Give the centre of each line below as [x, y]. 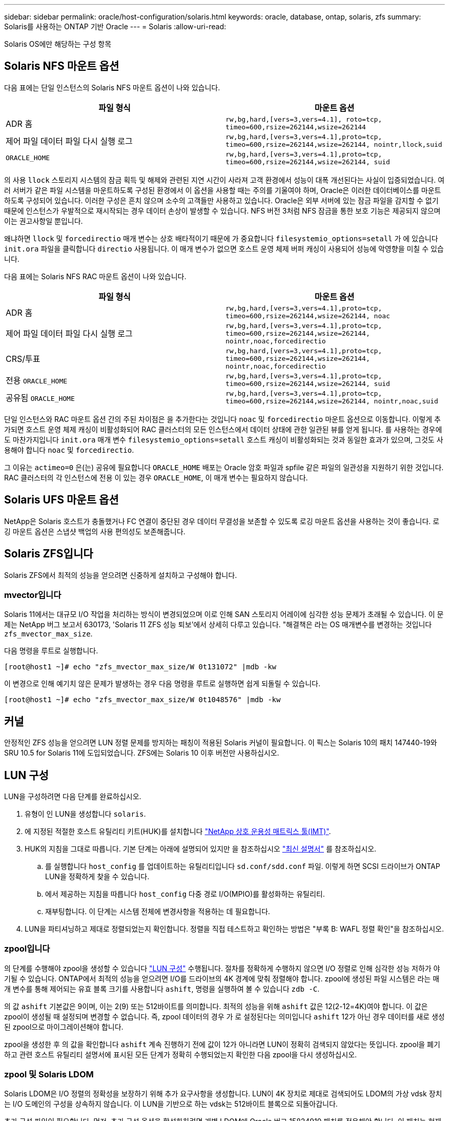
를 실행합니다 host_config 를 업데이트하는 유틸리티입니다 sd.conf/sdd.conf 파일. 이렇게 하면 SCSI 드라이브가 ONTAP [243, 866]
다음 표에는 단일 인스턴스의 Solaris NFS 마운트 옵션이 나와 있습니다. [112, 87]
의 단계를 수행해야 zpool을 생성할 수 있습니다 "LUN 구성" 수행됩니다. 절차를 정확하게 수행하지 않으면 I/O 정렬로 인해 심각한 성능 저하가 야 [222, 968]
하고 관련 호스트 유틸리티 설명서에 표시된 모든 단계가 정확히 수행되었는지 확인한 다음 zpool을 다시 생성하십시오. [181, 1054]
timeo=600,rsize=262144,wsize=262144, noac [308, 316]
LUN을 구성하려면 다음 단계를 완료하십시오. [73, 796]
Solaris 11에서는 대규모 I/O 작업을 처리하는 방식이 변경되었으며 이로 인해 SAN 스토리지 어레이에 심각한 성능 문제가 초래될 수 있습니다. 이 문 [224, 614]
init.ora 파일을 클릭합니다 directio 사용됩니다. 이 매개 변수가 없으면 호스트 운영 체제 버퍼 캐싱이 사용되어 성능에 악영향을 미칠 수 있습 [224, 248]
